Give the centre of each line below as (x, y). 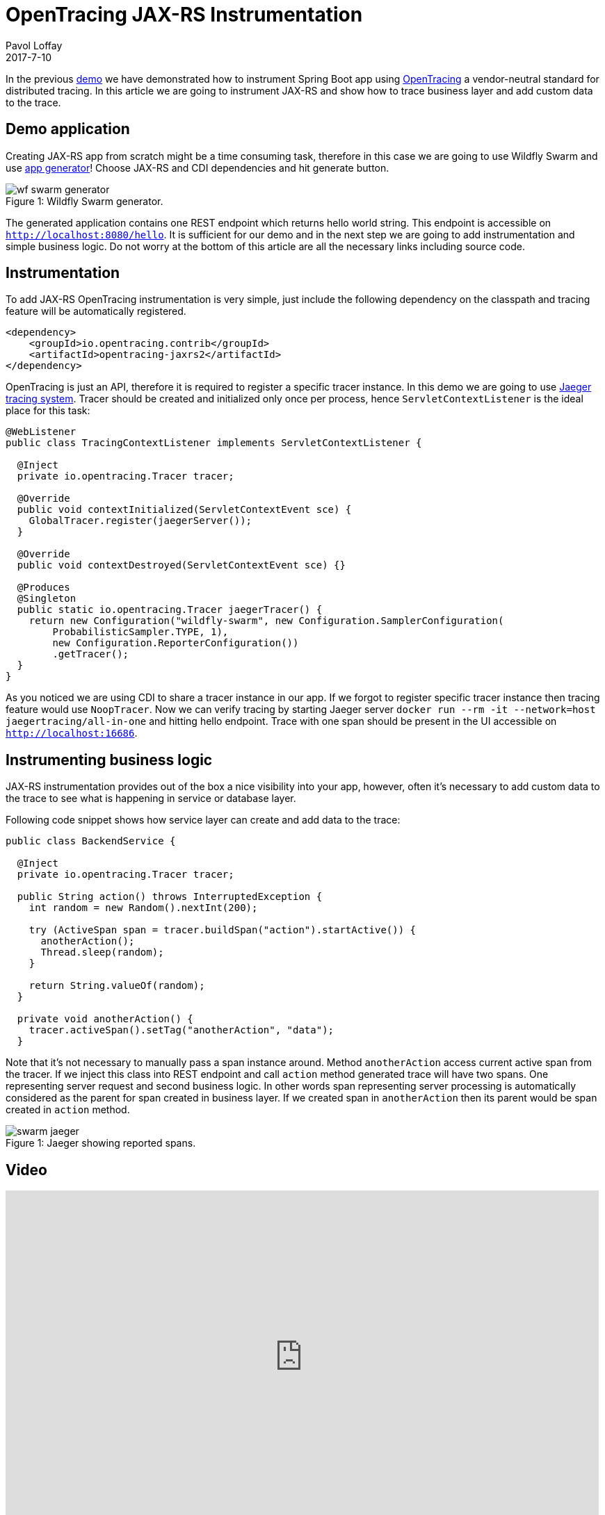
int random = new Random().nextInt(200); (143, 908)
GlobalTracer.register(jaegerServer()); (140, 521)
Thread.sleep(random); (102, 952)
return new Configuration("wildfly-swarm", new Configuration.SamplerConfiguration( (266, 621)
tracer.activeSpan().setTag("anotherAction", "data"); (181, 1030)
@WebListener (41, 432)
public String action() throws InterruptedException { (170, 897)
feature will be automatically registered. (96, 311)
